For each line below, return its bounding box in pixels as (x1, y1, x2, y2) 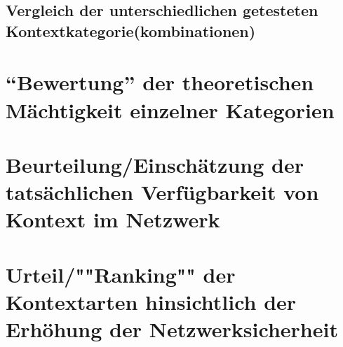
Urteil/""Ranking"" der (6, 260, 236, 288)
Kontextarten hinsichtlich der (6, 287, 297, 316)
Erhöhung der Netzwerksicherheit (6, 315, 338, 344)
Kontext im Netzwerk (6, 205, 220, 234)
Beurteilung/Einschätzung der (6, 150, 304, 178)
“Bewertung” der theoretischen (6, 68, 314, 97)
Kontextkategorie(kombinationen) (6, 20, 256, 41)
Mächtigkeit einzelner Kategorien (6, 95, 335, 124)
